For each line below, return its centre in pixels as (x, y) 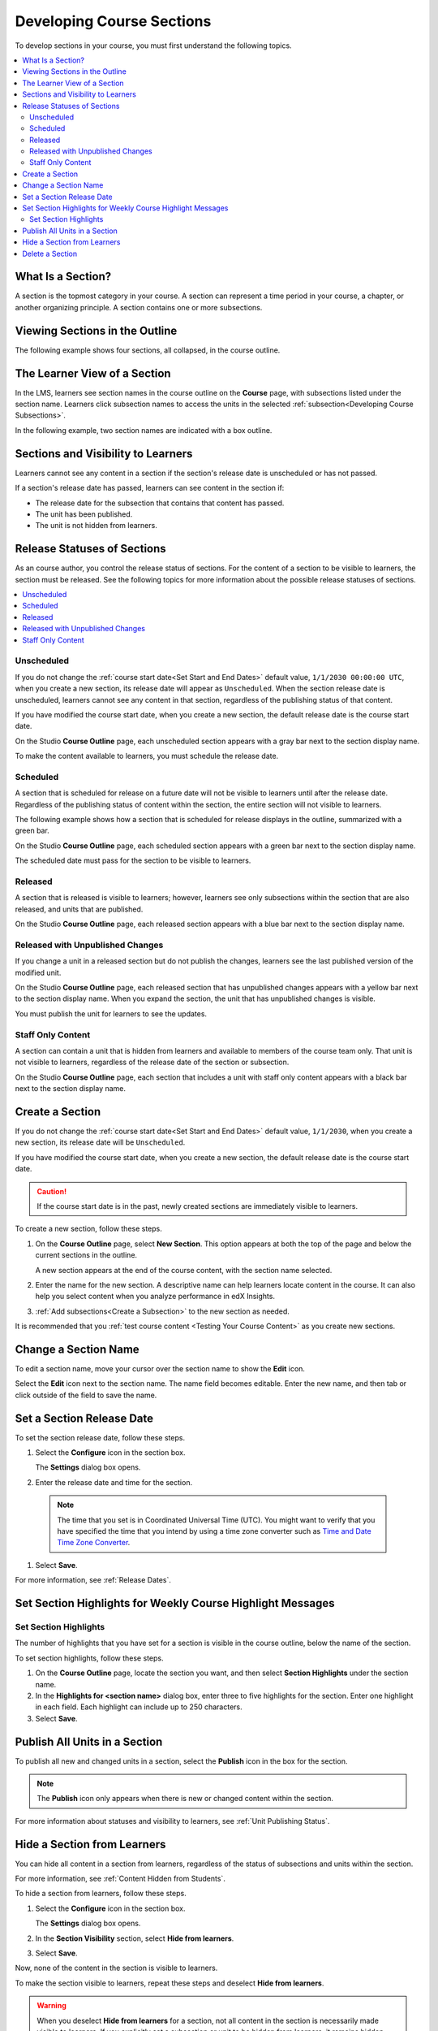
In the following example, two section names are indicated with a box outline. (144, 430)
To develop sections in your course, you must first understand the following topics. (153, 45)
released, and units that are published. (79, 909)
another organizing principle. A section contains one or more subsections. (139, 307)
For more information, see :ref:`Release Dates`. (93, 1580)
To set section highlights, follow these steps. (89, 1658)
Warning (52, 2006)
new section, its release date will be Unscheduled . (100, 1142)
